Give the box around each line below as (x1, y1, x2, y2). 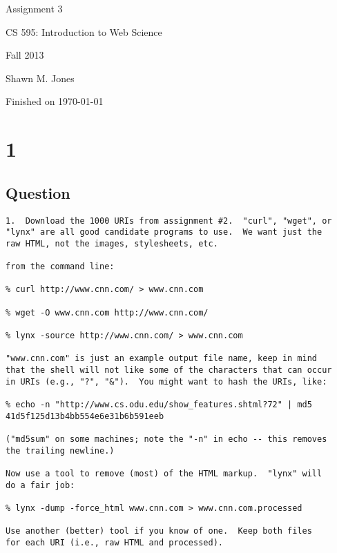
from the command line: (6, 262, 115, 272)
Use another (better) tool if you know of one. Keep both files (6, 526, 312, 536)
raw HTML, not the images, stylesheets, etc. (6, 238, 218, 249)
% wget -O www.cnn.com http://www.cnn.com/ (6, 307, 209, 318)
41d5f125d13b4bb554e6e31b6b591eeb (6, 411, 164, 421)
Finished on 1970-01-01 (6, 94, 104, 108)
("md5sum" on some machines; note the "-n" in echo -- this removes (6, 434, 327, 445)
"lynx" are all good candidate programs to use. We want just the (6, 227, 322, 237)
